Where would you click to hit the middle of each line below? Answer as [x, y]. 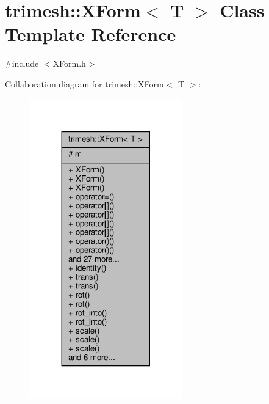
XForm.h [69, 63]
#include [22, 63]
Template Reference [91, 34]
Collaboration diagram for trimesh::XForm [84, 83]
